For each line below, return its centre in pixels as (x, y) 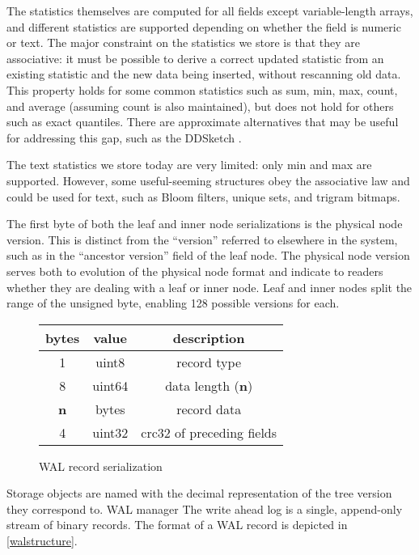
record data (209, 409)
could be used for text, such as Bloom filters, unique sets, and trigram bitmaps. (203, 196)
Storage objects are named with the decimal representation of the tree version (199, 493)
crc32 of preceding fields (209, 432)
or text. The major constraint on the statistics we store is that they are (183, 42)
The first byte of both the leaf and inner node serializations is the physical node (205, 224)
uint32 (110, 432)
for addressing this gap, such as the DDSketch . (124, 137)
